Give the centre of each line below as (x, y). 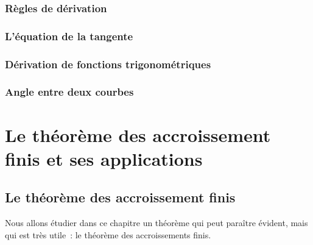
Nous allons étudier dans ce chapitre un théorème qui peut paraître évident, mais (156, 223)
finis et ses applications (104, 158)
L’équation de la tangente (69, 36)
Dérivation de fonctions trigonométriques (108, 64)
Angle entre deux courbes (69, 92)
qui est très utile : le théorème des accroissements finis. (108, 234)
